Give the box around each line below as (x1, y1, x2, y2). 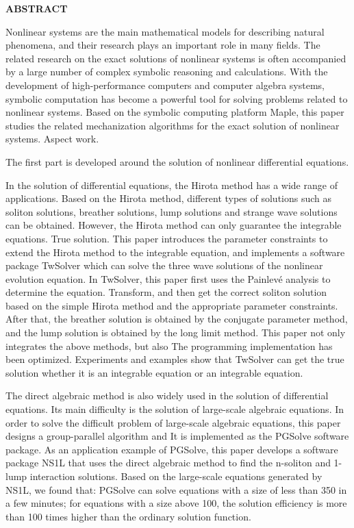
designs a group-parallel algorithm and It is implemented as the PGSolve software (5, 429, 349, 443)
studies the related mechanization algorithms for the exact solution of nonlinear (5, 118, 340, 132)
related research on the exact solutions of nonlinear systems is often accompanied (5, 51, 346, 65)
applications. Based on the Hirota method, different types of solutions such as (5, 191, 332, 205)
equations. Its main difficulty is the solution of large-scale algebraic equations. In (5, 402, 344, 416)
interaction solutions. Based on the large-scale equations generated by (29, 469, 323, 483)
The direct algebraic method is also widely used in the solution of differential (5, 388, 329, 403)
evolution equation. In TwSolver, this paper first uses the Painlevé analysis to (5, 271, 331, 286)
